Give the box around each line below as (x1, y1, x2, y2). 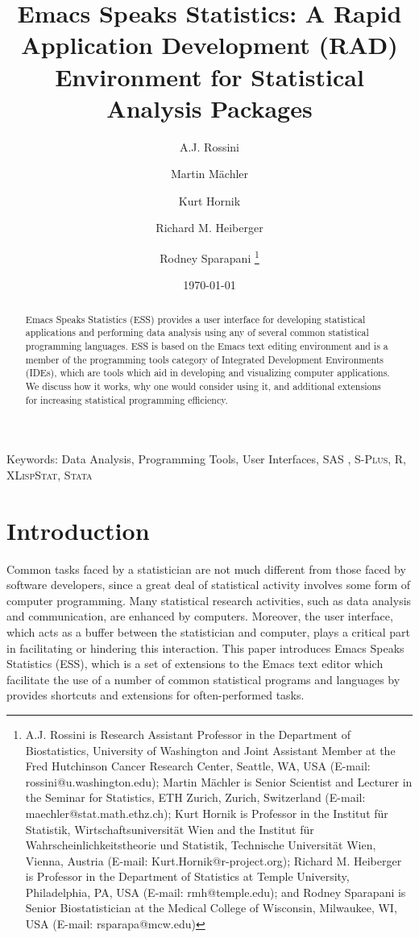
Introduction (6, 513, 150, 546)
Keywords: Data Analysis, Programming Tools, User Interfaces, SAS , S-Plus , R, (6, 450, 406, 467)
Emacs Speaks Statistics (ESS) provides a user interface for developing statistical (25, 312, 366, 326)
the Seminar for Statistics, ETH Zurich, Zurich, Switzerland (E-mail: (25, 789, 366, 806)
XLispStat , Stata (6, 466, 93, 483)
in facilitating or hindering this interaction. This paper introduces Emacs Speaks (6, 639, 404, 656)
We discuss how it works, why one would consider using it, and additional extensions (25, 379, 381, 392)
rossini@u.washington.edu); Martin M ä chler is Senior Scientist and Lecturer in (25, 773, 413, 790)
